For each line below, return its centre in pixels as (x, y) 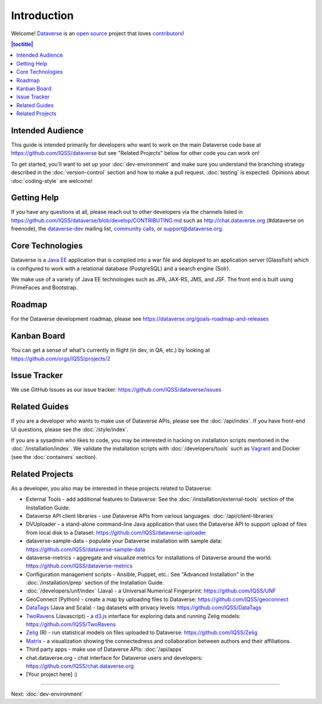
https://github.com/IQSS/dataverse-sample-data (86, 549)
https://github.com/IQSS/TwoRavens (71, 624)
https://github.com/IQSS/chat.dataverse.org (80, 666)
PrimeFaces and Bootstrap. (44, 288)
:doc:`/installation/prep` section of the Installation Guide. (95, 583)
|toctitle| (22, 44)
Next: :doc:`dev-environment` (47, 694)
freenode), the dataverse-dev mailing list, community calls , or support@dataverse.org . (117, 229)
